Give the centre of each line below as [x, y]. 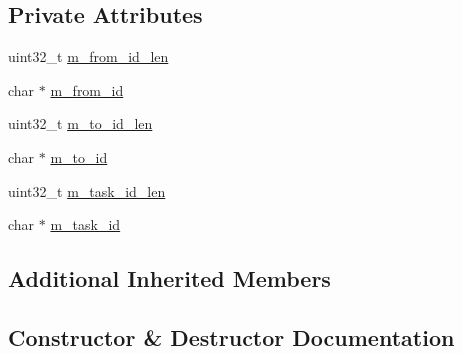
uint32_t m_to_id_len [80, 123]
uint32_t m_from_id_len [88, 56]
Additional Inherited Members [169, 278]
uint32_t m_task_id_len [87, 190]
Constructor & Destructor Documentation [231, 336]
